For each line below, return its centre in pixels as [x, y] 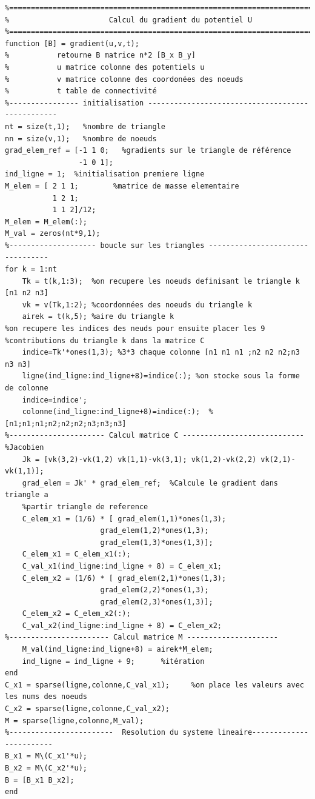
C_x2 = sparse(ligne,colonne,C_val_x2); [88, 709]
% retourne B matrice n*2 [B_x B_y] [100, 55]
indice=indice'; [55, 400]
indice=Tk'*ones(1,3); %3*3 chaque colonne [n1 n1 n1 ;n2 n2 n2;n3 [161, 353]
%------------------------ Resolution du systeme [109, 733]
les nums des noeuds [46, 697]
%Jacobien [25, 447]
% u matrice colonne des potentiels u [105, 67]
